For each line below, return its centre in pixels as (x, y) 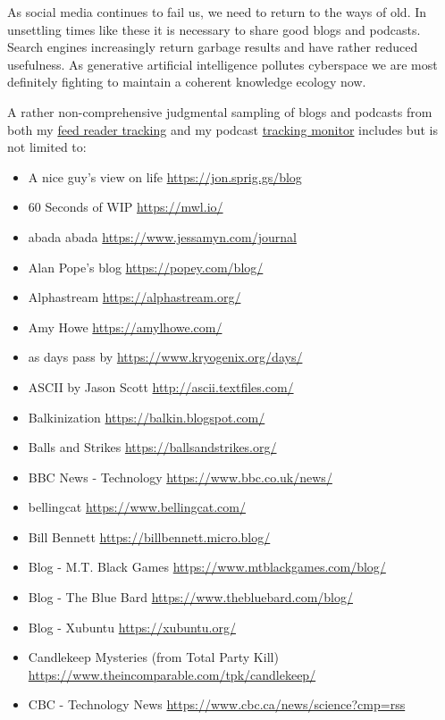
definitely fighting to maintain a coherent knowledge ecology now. (187, 82)
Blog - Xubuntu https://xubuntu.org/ (132, 627)
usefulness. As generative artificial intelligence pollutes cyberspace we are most (222, 64)
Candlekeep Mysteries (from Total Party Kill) (153, 657)
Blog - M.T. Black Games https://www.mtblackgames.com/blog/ (207, 567)
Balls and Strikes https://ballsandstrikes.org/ (152, 447)
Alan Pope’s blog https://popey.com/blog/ (146, 267)
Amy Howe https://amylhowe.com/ (125, 327)
